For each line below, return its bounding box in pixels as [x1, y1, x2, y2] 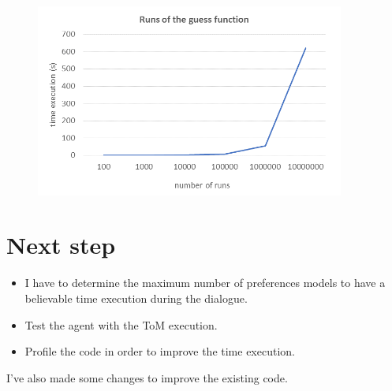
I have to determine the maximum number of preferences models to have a [24, 274, 386, 291]
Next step [6, 229, 116, 261]
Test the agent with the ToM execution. [24, 316, 218, 333]
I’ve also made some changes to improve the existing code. [6, 369, 288, 385]
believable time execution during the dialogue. [24, 289, 248, 306]
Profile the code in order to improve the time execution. [24, 343, 295, 359]
